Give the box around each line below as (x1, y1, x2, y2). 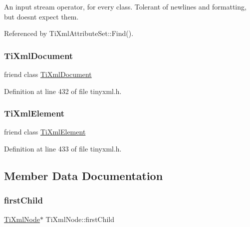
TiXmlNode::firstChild (45, 213, 115, 224)
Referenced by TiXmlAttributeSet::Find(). (4, 28, 134, 38)
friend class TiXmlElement (4, 126, 86, 137)
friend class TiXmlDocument (4, 69, 92, 79)
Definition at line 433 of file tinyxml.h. (4, 143, 122, 153)
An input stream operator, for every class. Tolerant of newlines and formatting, (4, 1, 247, 11)
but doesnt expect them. (4, 11, 79, 21)
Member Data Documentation (4, 167, 163, 183)
